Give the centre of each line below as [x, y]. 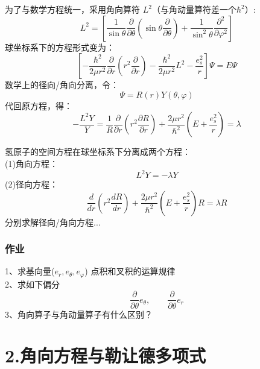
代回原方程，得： [39, 105]
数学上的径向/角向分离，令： [62, 85]
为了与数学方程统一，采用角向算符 [72, 9]
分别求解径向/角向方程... [53, 222]
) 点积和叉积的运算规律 [130, 271]
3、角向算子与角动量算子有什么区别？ [79, 314]
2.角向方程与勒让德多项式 [106, 355]
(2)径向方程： [31, 184]
